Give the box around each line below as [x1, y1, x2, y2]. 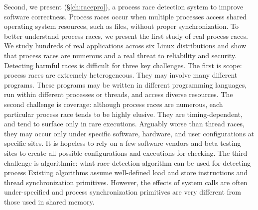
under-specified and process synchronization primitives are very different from [4, 187, 241, 197]
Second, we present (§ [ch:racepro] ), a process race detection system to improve [4, 1, 244, 11]
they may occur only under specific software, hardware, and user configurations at [4, 128, 255, 138]
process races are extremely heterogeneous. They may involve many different [4, 70, 238, 80]
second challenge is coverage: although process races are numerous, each [4, 99, 223, 109]
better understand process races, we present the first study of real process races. [4, 30, 248, 41]
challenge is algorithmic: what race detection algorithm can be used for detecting [4, 157, 251, 168]
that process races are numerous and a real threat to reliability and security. [4, 50, 237, 60]
